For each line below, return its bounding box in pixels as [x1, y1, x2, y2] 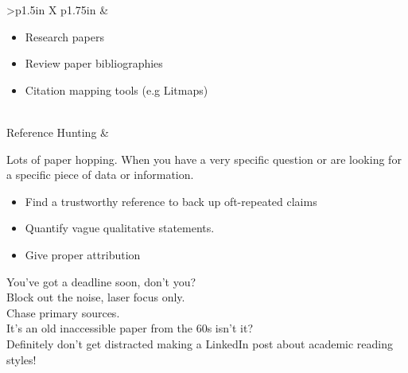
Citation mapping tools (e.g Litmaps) [25, 81, 208, 98]
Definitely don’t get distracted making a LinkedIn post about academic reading [6, 335, 393, 352]
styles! [6, 351, 37, 367]
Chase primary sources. [6, 304, 120, 321]
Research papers [25, 28, 104, 45]
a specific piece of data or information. [6, 166, 194, 183]
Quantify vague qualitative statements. [25, 220, 215, 236]
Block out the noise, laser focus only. [6, 289, 185, 305]
